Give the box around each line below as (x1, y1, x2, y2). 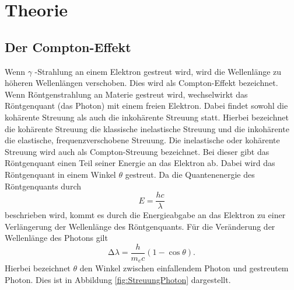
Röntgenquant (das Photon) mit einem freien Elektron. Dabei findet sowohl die (5, 99, 288, 112)
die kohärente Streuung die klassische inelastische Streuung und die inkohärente (5, 122, 289, 134)
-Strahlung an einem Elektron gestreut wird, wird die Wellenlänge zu (34, 65, 282, 77)
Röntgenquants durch (5, 179, 81, 192)
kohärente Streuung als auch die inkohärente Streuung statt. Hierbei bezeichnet (5, 111, 289, 123)
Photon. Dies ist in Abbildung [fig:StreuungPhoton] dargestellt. (5, 274, 231, 286)
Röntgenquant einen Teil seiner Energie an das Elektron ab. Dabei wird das (5, 157, 275, 169)
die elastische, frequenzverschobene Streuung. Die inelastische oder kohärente (5, 134, 280, 146)
